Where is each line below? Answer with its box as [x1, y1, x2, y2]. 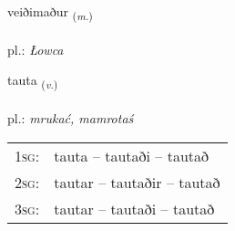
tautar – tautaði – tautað [54, 197, 215, 219]
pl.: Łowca [7, 39, 64, 58]
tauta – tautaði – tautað [54, 144, 209, 166]
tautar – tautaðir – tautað [54, 171, 220, 193]
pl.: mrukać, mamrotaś [7, 109, 134, 128]
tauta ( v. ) [7, 70, 58, 92]
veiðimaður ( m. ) [7, 2, 93, 23]
